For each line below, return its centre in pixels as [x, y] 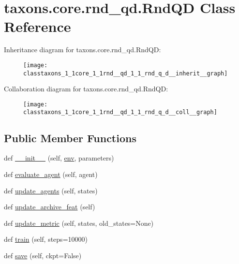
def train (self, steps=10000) [46, 239]
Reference [37, 26]
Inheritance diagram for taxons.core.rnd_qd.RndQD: [82, 50]
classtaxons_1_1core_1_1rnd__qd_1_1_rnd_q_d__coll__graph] [120, 112]
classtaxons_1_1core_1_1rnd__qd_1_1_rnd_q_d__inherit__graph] [126, 73]
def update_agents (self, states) [51, 190]
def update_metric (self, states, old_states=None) [79, 223]
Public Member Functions [70, 138]
